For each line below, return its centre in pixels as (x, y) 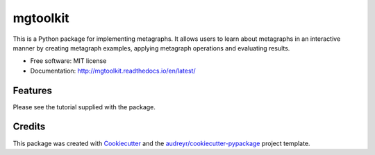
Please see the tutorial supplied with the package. (84, 107)
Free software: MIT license (68, 61)
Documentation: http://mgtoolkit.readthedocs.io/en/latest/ (113, 71)
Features (32, 90)
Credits (29, 127)
